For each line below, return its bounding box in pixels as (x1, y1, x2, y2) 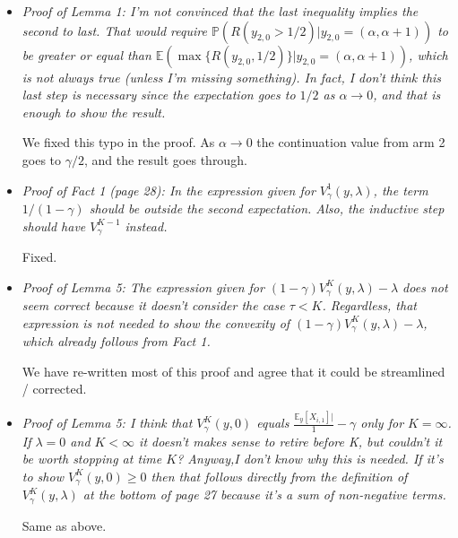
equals (256, 413, 289, 432)
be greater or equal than (22, 45, 151, 64)
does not (402, 277, 448, 296)
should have (22, 216, 86, 235)
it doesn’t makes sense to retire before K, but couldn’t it (139, 431, 443, 450)
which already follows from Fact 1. (22, 332, 211, 351)
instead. (125, 216, 168, 235)
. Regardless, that (322, 296, 417, 315)
